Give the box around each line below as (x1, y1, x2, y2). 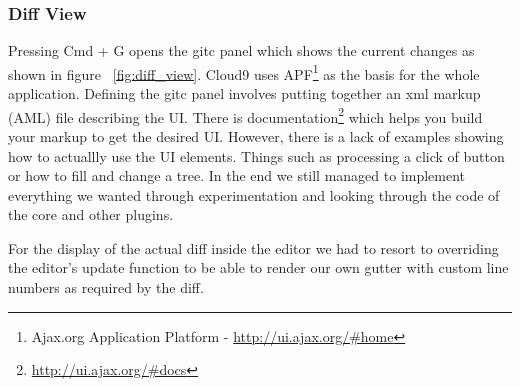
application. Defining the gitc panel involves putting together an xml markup (8, 83, 481, 104)
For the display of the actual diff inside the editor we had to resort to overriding (8, 237, 499, 258)
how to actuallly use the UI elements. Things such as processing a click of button (8, 145, 505, 166)
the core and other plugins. (8, 204, 174, 225)
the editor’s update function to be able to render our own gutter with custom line (8, 257, 509, 278)
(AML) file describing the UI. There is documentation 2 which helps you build (8, 103, 483, 127)
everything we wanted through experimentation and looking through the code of (8, 184, 500, 205)
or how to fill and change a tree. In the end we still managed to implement (8, 165, 466, 186)
